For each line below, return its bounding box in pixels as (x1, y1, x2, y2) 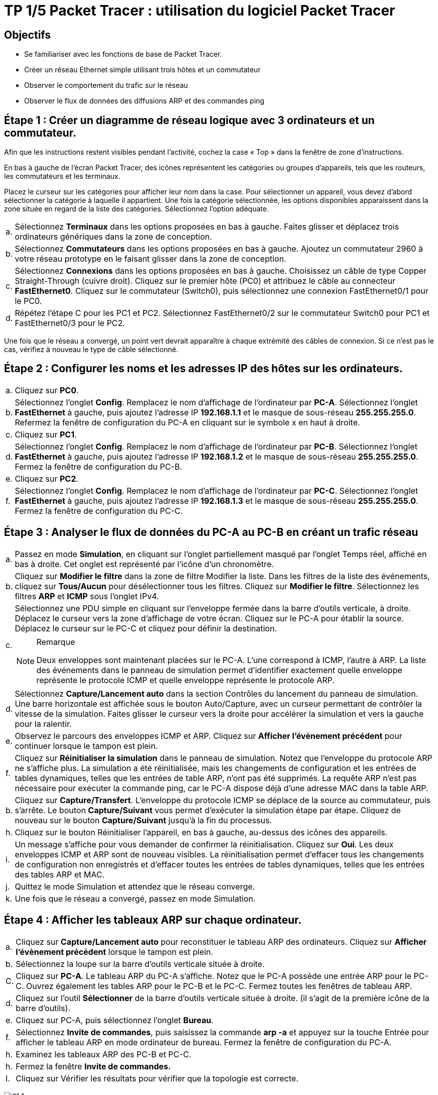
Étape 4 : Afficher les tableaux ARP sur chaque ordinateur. (4, 914, 302, 927)
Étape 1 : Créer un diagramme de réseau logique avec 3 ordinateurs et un (4, 114, 375, 127)
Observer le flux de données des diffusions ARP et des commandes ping (24, 96, 265, 105)
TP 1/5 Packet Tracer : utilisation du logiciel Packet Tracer (4, 2, 395, 19)
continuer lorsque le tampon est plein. (15, 740, 158, 751)
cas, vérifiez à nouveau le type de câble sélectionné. (4, 345, 178, 354)
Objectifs (4, 28, 51, 41)
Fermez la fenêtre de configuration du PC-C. (15, 505, 183, 516)
